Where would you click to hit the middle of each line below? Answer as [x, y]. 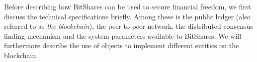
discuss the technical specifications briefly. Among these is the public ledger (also [127, 16]
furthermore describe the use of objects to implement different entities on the [122, 45]
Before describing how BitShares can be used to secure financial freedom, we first [128, 6]
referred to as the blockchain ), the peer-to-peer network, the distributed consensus [128, 26]
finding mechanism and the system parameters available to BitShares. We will [123, 35]
